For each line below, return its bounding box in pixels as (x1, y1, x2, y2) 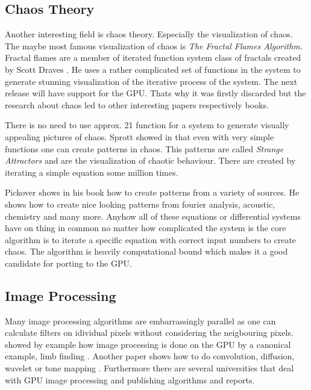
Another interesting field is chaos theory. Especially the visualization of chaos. (5, 28, 293, 40)
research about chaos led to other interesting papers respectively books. (5, 98, 269, 111)
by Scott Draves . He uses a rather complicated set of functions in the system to (5, 63, 301, 75)
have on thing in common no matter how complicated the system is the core (5, 221, 286, 234)
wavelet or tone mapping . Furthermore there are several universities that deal (5, 362, 294, 374)
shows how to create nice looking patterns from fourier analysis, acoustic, (5, 197, 275, 210)
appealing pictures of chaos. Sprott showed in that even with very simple (5, 130, 274, 143)
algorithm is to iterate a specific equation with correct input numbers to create (5, 233, 297, 246)
